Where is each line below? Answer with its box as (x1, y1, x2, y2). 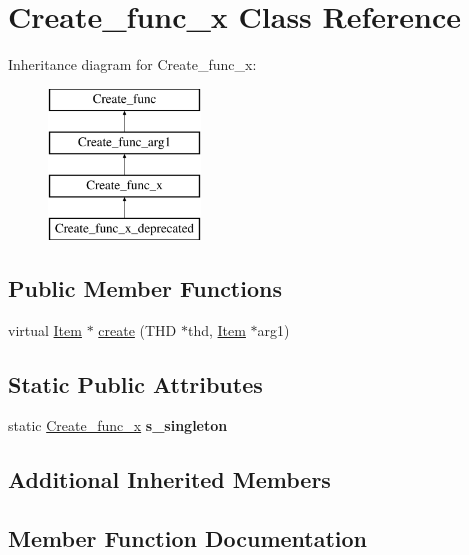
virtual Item (8, 319, 82, 340)
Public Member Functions (8, 272, 282, 303)
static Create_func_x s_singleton (8, 415, 228, 436)
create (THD (98, 319, 177, 340)
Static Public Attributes (8, 368, 263, 399)
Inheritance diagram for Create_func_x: (8, 54, 257, 75)
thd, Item (187, 319, 246, 340)
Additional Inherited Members (8, 464, 331, 495)
